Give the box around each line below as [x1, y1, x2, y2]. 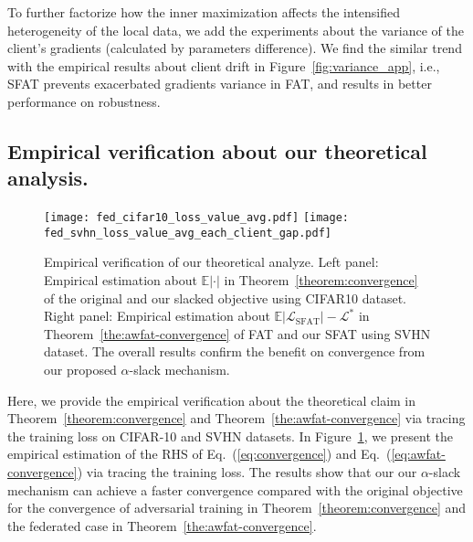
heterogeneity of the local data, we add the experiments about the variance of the [7, 20, 464, 39]
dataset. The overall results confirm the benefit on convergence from [44, 342, 426, 361]
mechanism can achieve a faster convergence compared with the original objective [7, 480, 463, 499]
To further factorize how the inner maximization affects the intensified [7, 3, 401, 21]
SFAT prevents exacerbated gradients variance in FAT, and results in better [7, 74, 432, 93]
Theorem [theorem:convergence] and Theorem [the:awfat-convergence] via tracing [7, 409, 466, 428]
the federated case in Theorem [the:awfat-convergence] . [7, 515, 317, 535]
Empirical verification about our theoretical [7, 136, 427, 165]
